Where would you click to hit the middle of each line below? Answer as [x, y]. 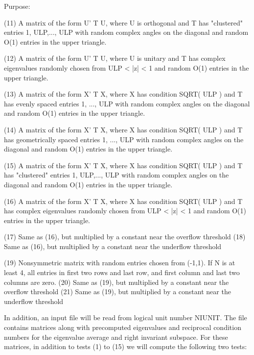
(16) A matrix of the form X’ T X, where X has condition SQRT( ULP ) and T [123, 201]
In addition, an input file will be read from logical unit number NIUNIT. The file [126, 317]
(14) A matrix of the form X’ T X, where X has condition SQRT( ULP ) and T [123, 129]
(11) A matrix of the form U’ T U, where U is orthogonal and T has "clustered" [124, 22]
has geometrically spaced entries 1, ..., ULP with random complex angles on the [124, 139]
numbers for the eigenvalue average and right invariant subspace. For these [116, 337]
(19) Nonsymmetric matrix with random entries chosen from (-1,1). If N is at [120, 263]
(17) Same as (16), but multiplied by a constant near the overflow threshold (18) [125, 237]
